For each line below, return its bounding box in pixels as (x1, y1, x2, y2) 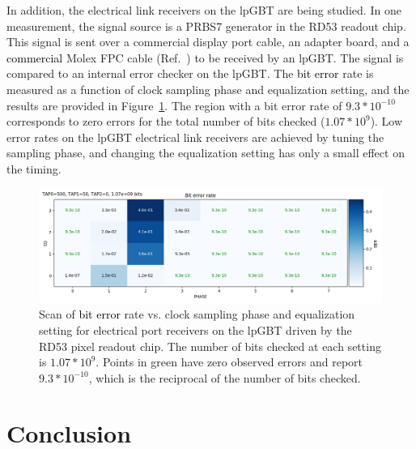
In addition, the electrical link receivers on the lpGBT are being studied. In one (6, 2, 401, 18)
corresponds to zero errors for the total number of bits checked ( (6, 113, 325, 130)
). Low (370, 113, 403, 130)
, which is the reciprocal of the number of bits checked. (88, 369, 361, 386)
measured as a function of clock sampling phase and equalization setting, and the (6, 80, 410, 97)
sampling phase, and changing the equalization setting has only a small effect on (6, 144, 405, 161)
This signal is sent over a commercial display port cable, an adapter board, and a (6, 33, 410, 50)
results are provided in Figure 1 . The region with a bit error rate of (6, 96, 342, 113)
